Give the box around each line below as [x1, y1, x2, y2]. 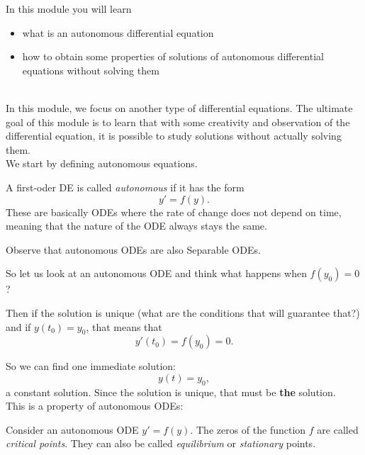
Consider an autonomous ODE [6, 422, 139, 437]
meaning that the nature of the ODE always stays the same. [6, 218, 267, 233]
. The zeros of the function [190, 422, 306, 437]
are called [317, 422, 359, 437]
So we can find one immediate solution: [6, 359, 176, 373]
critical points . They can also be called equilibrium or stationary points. [6, 436, 316, 451]
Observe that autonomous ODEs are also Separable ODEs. [6, 242, 261, 257]
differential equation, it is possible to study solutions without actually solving [6, 128, 342, 143]
